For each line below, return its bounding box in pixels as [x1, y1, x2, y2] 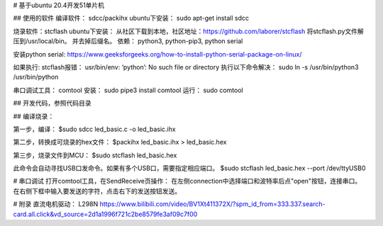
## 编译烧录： [13, 112, 55, 120]
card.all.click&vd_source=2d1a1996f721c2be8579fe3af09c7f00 [13, 210, 198, 218]
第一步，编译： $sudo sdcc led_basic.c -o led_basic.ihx [13, 125, 177, 133]
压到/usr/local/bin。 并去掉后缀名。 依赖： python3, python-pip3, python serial [13, 37, 243, 45]
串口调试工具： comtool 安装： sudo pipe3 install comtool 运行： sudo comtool [13, 86, 244, 94]
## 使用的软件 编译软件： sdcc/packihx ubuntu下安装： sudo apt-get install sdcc [13, 14, 250, 23]
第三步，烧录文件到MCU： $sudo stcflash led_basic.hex [13, 151, 177, 159]
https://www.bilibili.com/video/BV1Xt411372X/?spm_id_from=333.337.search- [99, 200, 326, 208]
